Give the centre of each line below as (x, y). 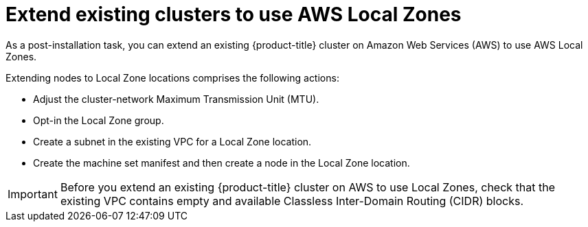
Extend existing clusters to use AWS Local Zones (234, 14)
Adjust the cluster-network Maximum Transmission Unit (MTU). (176, 99)
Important (33, 194)
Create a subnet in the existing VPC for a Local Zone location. (172, 141)
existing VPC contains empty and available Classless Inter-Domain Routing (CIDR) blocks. (292, 201)
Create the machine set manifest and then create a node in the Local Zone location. (222, 163)
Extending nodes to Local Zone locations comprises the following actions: (172, 77)
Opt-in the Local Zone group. (99, 120)
